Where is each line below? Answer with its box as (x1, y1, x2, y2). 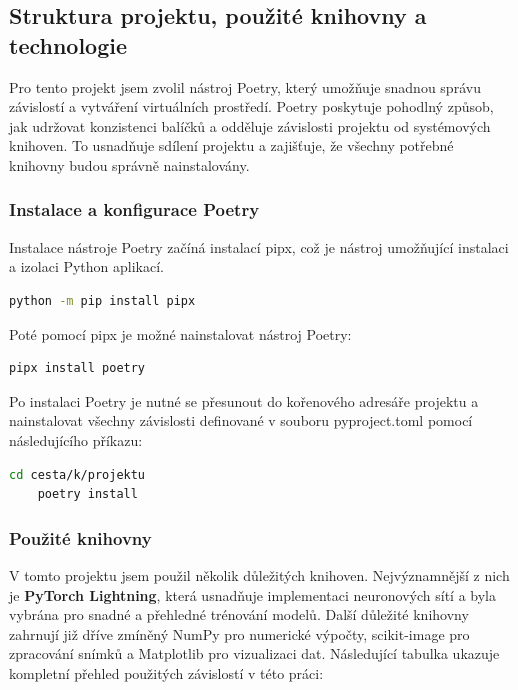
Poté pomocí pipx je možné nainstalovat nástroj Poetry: (9, 323, 352, 344)
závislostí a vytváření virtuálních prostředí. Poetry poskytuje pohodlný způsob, (9, 96, 494, 117)
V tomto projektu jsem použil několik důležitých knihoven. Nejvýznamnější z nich (9, 564, 510, 585)
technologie (9, 29, 128, 60)
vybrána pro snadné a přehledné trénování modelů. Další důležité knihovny (9, 604, 469, 625)
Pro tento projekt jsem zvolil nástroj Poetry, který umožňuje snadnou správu (9, 76, 481, 97)
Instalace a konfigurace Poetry (9, 197, 260, 222)
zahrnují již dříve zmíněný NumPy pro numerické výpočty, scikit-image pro (9, 623, 470, 644)
